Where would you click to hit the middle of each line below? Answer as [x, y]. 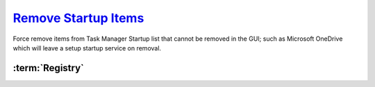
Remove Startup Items [78, 18]
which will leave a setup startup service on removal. [87, 48]
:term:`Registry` [49, 68]
